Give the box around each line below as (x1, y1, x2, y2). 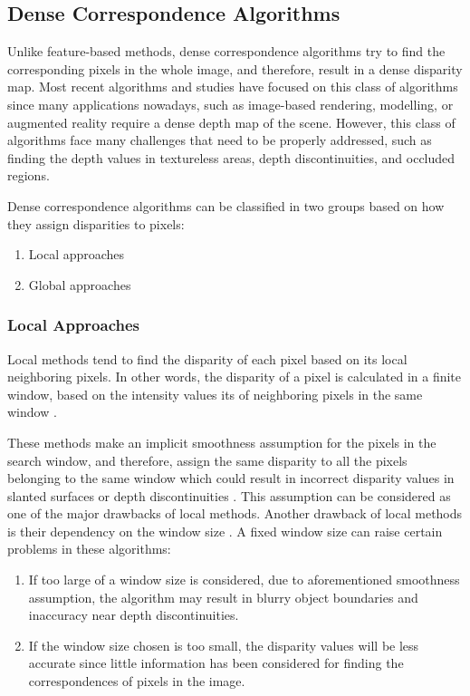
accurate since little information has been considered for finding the (28, 653, 404, 672)
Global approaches (28, 275, 131, 294)
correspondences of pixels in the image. (28, 672, 245, 691)
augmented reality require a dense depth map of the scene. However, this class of (7, 112, 456, 131)
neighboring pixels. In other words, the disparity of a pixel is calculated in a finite (7, 367, 462, 386)
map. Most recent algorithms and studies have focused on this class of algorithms (7, 77, 458, 96)
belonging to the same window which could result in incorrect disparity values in (7, 469, 455, 488)
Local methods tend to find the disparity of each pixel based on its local (7, 349, 408, 368)
